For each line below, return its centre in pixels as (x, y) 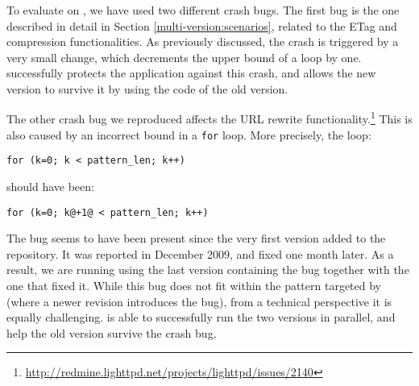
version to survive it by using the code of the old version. (147, 88)
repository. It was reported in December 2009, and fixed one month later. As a (200, 253)
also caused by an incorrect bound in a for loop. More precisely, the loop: (189, 134)
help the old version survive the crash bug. (112, 332)
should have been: (50, 187)
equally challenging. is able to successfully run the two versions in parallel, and (201, 317)
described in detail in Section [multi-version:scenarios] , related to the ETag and (202, 25)
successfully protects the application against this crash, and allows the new (191, 73)
